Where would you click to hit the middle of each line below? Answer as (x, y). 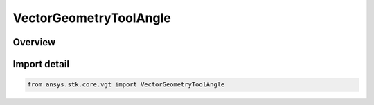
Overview (34, 42)
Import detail (41, 64)
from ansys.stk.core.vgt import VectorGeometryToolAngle (126, 85)
